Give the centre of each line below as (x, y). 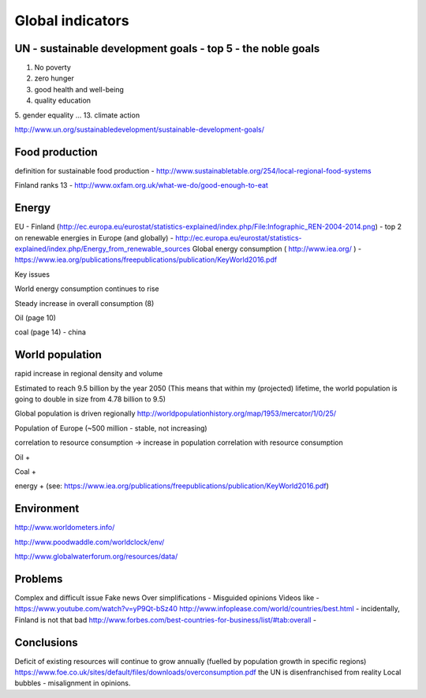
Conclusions (46, 642)
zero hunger (54, 78)
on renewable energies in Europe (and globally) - (94, 237)
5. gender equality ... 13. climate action (77, 115)
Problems (39, 579)
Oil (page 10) (35, 317)
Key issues (32, 274)
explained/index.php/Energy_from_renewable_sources (103, 249)
